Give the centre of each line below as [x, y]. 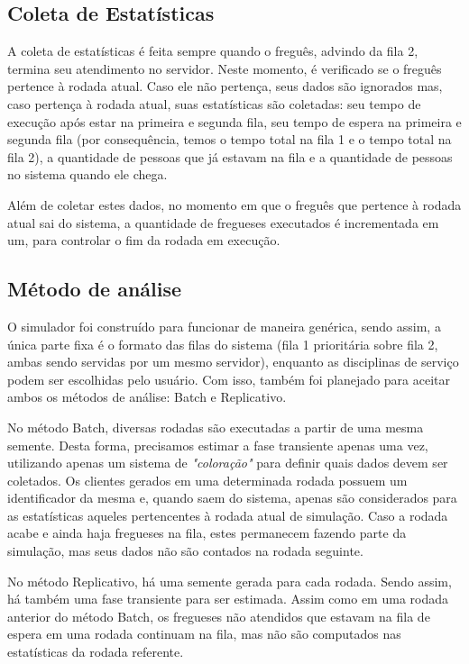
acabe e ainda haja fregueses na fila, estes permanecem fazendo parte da [207, 533]
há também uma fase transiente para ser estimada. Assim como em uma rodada [228, 599]
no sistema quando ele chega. [87, 174]
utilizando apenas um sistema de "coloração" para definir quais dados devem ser [228, 463]
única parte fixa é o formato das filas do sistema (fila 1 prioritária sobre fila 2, [223, 344]
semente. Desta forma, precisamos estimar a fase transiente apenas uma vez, [218, 445]
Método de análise [95, 289]
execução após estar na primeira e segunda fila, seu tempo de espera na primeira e [234, 121]
